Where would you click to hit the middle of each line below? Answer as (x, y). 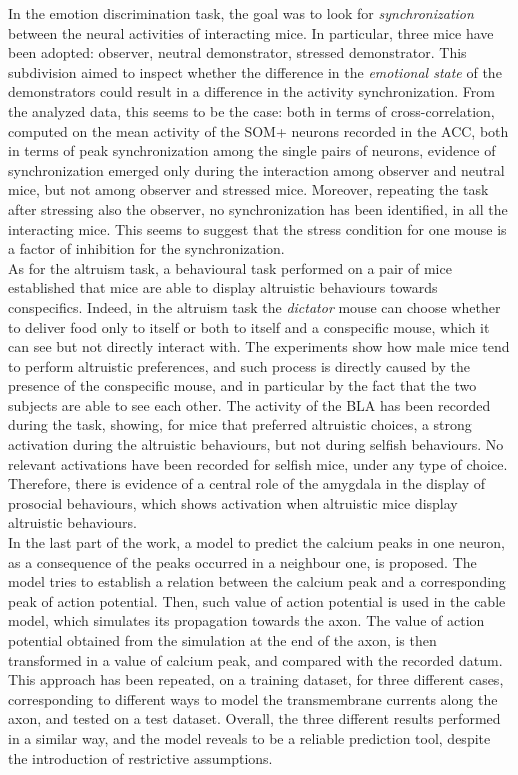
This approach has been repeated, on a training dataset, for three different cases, (256, 679)
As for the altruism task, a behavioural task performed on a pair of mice (230, 267)
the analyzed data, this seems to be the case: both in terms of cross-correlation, (251, 110)
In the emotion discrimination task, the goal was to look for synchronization (241, 13)
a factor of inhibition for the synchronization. (146, 248)
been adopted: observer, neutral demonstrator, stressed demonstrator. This (237, 52)
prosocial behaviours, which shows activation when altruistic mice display (233, 502)
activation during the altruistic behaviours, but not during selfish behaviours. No (256, 444)
